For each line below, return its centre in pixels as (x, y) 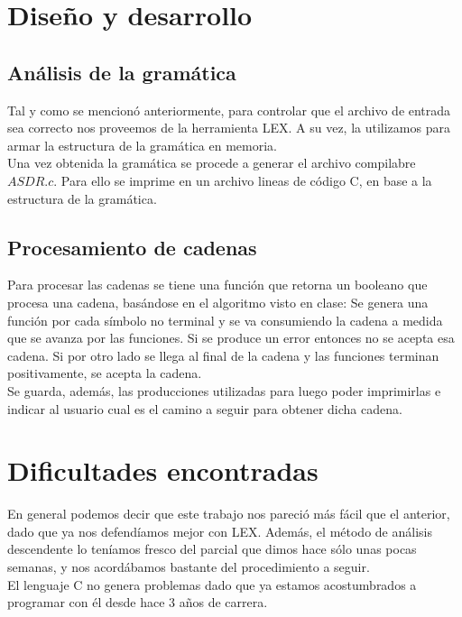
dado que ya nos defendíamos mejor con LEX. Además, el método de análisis (220, 531)
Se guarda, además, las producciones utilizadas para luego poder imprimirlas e (224, 390)
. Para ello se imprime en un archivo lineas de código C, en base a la (243, 180)
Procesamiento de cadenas (132, 247)
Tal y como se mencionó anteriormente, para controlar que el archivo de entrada (229, 110)
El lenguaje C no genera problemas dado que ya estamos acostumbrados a (212, 584)
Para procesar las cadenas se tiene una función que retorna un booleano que (217, 285)
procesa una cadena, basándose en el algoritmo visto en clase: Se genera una (218, 302)
